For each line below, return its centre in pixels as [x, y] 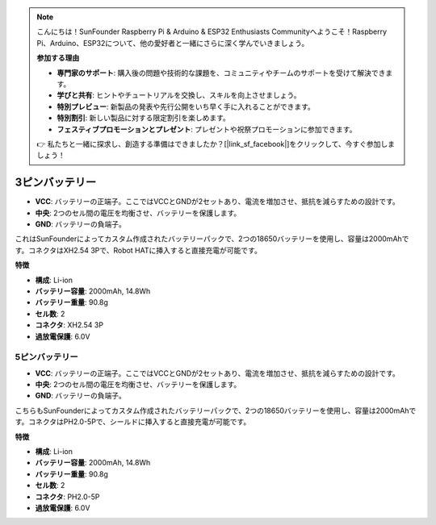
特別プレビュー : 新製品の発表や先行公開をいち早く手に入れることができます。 [186, 106]
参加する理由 [58, 58]
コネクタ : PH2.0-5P [67, 497]
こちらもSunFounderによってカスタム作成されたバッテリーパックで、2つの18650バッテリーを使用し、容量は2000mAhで [216, 410]
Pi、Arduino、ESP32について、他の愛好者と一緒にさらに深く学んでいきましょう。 [173, 43]
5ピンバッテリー [46, 357]
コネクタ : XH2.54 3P [69, 325]
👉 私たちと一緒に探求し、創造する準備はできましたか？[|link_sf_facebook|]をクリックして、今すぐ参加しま [216, 144]
